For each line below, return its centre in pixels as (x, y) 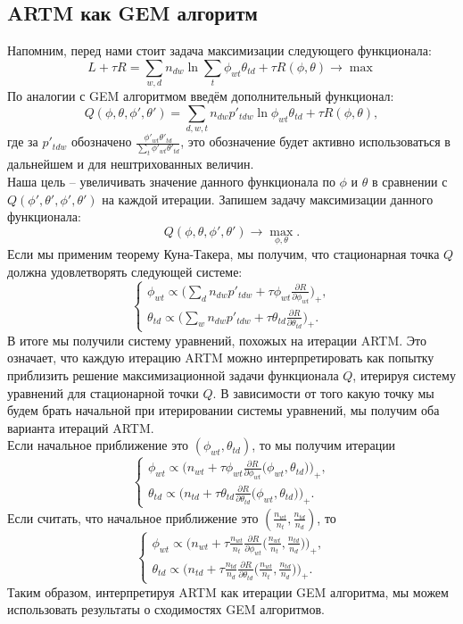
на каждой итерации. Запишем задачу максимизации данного (268, 199)
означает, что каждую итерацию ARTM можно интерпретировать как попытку (221, 358)
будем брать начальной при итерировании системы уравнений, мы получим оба (223, 410)
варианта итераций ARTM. (81, 427)
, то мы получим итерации (324, 445)
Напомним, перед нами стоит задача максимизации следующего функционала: (219, 50)
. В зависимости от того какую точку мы (323, 392)
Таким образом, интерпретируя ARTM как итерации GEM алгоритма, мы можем (228, 591)
